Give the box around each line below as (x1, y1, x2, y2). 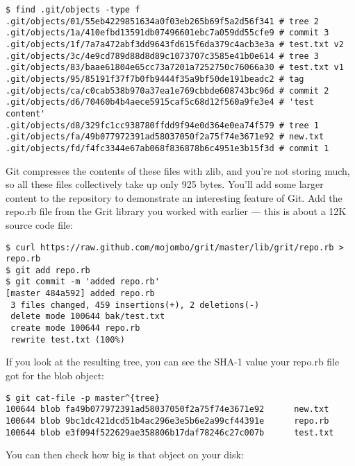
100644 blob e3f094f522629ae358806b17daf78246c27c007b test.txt (6, 427, 334, 438)
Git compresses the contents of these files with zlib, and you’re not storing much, (6, 163, 350, 178)
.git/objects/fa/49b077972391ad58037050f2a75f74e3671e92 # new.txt (6, 132, 324, 142)
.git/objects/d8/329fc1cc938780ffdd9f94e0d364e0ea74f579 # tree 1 (6, 120, 320, 130)
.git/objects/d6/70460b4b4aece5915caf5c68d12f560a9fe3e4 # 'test (6, 97, 314, 107)
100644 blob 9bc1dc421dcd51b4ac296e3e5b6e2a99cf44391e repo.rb (6, 415, 329, 426)
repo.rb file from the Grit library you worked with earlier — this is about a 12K (6, 204, 347, 218)
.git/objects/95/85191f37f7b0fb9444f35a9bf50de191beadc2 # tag (6, 74, 304, 84)
